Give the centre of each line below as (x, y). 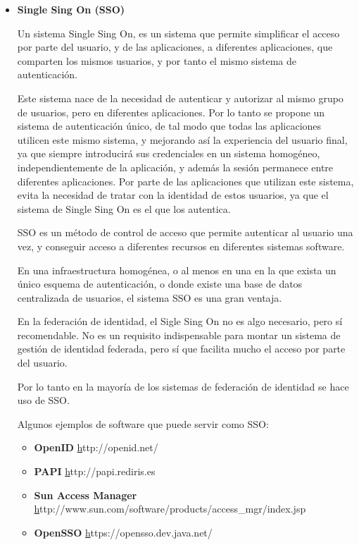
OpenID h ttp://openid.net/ (96, 447)
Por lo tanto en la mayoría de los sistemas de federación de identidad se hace (183, 386)
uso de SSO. (43, 400)
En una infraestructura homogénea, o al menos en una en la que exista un (177, 270)
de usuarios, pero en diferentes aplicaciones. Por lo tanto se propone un (171, 112)
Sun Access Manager (86, 495)
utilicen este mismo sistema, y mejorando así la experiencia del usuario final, (182, 139)
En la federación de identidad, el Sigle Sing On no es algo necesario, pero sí (180, 321)
